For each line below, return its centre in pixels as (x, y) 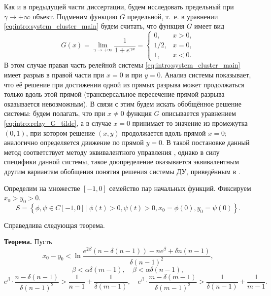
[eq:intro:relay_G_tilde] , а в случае (58, 123)
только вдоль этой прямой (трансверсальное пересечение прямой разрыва (114, 94)
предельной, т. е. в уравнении (173, 16)
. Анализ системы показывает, (206, 74)
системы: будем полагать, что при (55, 113)
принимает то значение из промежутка (190, 123)
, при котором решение (60, 132)
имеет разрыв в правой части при (54, 74)
